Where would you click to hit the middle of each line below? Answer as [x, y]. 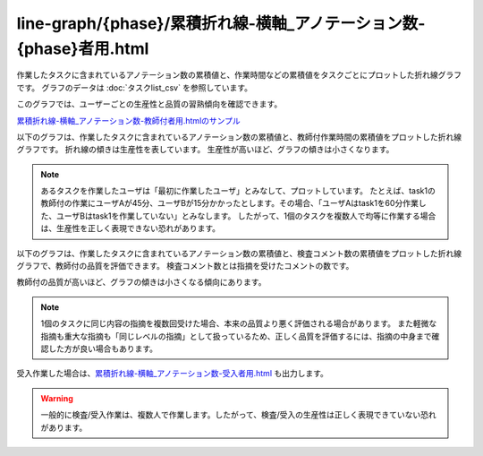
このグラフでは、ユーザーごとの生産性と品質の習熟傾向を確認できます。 [149, 104]
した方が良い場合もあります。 [103, 348]
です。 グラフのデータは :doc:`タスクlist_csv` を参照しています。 [135, 87]
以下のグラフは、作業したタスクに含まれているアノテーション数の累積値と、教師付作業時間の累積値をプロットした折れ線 [239, 137]
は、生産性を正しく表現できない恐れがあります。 [131, 228]
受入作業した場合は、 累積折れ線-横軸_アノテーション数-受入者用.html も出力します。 [172, 374]
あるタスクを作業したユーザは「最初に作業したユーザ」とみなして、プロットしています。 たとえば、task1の [238, 191]
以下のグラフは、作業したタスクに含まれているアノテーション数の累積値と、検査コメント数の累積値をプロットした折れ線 [239, 253]
